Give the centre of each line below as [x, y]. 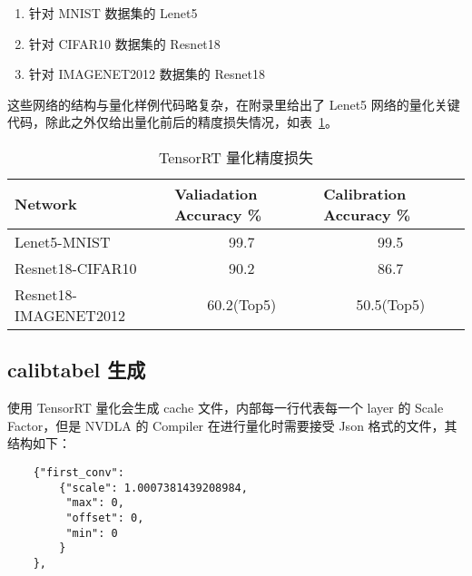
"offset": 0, [105, 517]
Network [46, 204]
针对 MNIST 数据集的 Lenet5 [113, 13]
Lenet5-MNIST [63, 241]
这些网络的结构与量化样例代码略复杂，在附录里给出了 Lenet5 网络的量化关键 [234, 104]
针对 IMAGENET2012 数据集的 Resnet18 [147, 74]
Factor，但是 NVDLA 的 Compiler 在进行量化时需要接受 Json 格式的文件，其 [232, 425]
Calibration [365, 193]
